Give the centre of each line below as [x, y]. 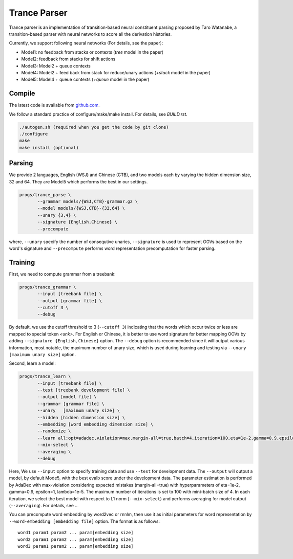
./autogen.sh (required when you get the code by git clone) [94, 127]
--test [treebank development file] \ [84, 390]
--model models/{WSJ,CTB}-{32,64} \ [81, 208]
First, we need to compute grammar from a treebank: [62, 274]
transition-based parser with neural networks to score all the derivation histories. [90, 34]
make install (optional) [49, 147]
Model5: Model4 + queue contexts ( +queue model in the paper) [85, 79]
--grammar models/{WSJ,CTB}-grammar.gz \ [88, 201]
